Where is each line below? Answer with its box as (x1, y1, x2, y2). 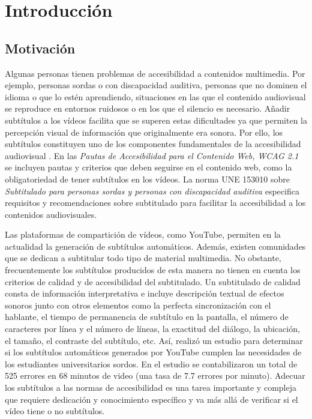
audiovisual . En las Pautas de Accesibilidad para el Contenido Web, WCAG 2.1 (5, 149, 299, 161)
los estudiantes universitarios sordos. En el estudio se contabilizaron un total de (5, 357, 298, 370)
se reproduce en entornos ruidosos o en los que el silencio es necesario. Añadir (5, 102, 290, 115)
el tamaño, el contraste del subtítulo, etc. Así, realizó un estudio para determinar (5, 334, 303, 346)
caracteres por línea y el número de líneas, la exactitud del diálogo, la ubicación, (5, 322, 300, 335)
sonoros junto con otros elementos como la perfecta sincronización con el (5, 298, 271, 311)
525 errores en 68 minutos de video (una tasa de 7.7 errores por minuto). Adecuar (5, 369, 305, 382)
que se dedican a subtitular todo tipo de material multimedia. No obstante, (5, 252, 281, 264)
